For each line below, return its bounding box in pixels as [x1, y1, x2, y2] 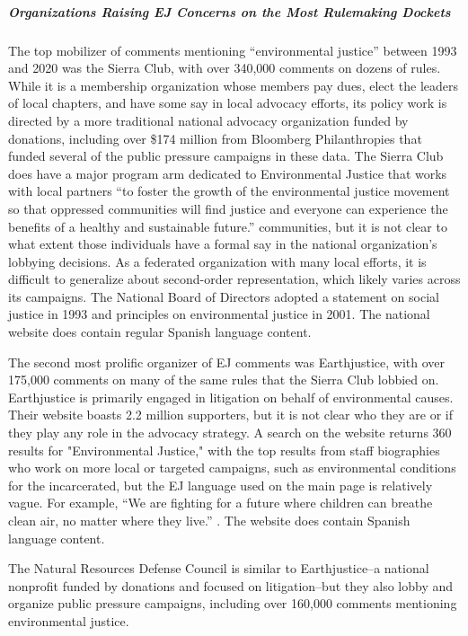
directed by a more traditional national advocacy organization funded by [8, 110, 409, 129]
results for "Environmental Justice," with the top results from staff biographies [8, 440, 440, 459]
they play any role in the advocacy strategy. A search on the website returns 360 [8, 423, 452, 442]
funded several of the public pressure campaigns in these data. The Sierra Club [8, 146, 444, 165]
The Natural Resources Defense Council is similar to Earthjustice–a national [8, 559, 429, 578]
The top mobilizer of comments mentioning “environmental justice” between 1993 [8, 40, 457, 59]
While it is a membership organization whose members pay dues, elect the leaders [8, 75, 459, 94]
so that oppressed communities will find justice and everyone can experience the [8, 199, 448, 217]
